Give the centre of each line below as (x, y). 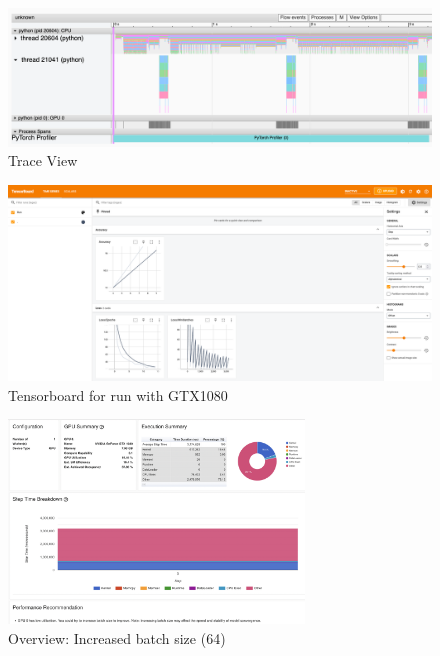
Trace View (43, 160)
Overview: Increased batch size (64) (117, 637)
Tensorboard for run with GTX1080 (118, 394)
